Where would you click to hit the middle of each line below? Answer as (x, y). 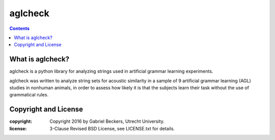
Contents (20, 28)
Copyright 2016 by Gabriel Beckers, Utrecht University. (107, 121)
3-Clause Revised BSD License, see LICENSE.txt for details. (112, 128)
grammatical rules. (29, 95)
